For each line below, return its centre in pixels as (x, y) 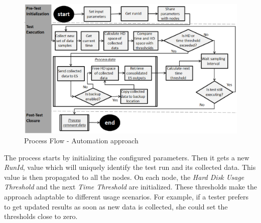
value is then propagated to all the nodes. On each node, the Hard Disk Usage (124, 177)
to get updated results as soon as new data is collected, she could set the (116, 206)
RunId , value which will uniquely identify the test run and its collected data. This (130, 167)
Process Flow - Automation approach (81, 140)
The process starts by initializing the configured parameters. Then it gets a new (127, 157)
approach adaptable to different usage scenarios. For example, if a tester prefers (126, 196)
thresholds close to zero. (41, 216)
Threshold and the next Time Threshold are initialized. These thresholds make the (130, 187)
